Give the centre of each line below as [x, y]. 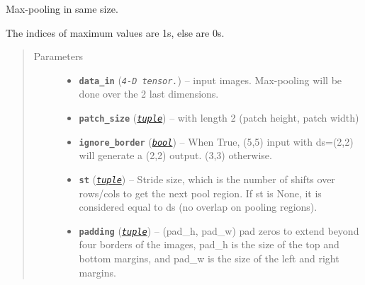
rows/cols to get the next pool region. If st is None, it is [200, 193]
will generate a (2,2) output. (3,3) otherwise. [175, 155]
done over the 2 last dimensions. [149, 94]
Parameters [58, 56]
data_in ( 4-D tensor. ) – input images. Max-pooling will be [210, 80]
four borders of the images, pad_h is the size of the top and [209, 244]
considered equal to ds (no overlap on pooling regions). [198, 207]
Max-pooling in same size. [62, 8]
